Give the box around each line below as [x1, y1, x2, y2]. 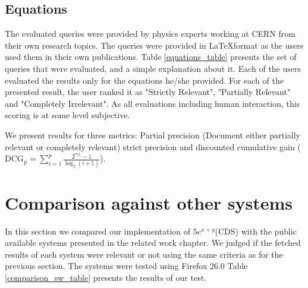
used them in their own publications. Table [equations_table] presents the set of [5, 50, 297, 63]
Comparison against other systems [5, 190, 293, 214]
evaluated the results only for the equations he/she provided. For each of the [5, 74, 284, 86]
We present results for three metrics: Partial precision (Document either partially [5, 128, 300, 141]
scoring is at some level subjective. [5, 109, 130, 121]
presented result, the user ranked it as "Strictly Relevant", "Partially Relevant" [5, 86, 291, 98]
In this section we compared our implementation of [5, 224, 191, 237]
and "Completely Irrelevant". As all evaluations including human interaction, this [5, 97, 300, 109]
